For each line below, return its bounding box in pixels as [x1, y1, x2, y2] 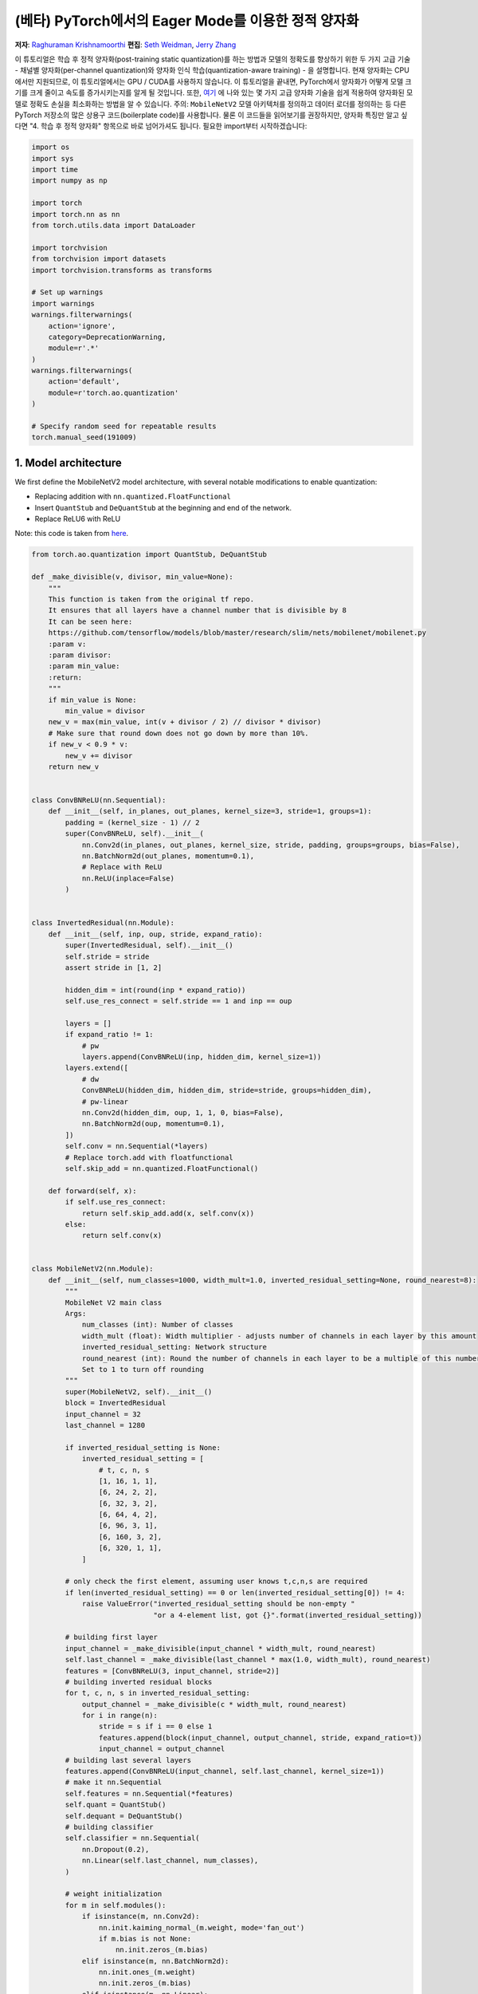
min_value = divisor [65, 706, 146, 715]
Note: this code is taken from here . [14, 529, 129, 538]
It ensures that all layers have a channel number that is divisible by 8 [48, 606, 347, 615]
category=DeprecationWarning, [48, 332, 167, 341]
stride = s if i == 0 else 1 [98, 1722, 213, 1731]
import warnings [31, 299, 96, 308]
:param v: [48, 639, 87, 648]
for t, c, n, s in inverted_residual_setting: [65, 1689, 250, 1698]
